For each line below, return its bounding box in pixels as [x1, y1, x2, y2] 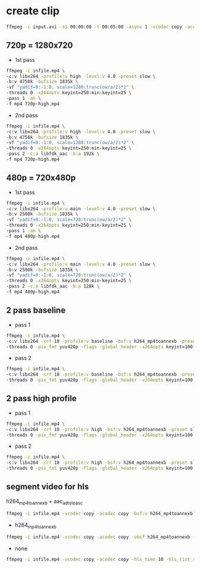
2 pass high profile [6, 394, 77, 404]
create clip [6, 4, 60, 18]
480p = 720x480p [6, 173, 76, 183]
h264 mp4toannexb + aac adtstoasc [6, 497, 83, 506]
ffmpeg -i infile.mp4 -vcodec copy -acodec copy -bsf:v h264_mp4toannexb [6, 510, 193, 516]
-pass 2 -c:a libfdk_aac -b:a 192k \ [6, 151, 100, 157]
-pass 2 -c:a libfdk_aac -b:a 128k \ [6, 283, 100, 289]
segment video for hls [6, 482, 89, 492]
